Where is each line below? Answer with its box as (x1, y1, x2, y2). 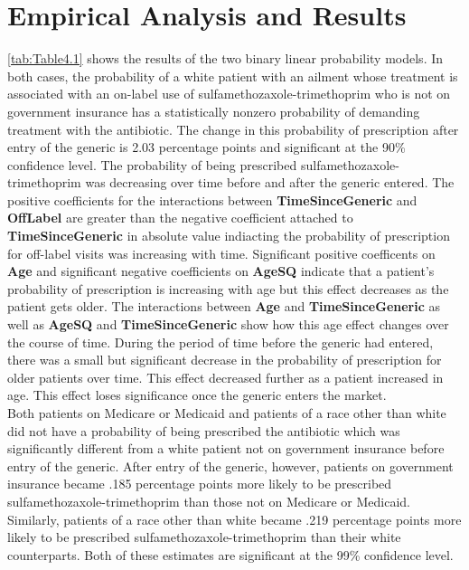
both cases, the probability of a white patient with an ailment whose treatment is (7, 66, 458, 85)
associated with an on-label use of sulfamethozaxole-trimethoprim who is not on (7, 84, 451, 103)
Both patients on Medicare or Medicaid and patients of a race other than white (7, 404, 446, 422)
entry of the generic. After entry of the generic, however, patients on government (7, 456, 454, 475)
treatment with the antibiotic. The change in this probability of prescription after (7, 119, 459, 138)
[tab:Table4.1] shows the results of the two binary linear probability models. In (7, 49, 444, 68)
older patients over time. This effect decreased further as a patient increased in (7, 367, 444, 386)
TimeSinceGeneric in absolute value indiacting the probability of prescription (7, 226, 450, 245)
